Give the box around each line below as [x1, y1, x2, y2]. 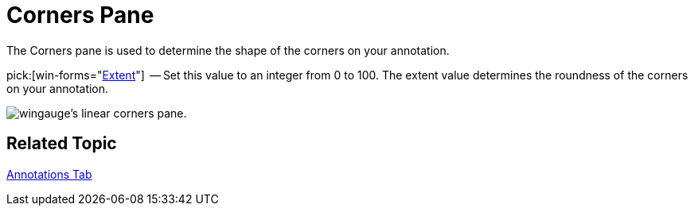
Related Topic [6, 133, 117, 154]
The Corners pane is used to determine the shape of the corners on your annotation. [6, 43, 450, 57]
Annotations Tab [6, 167, 92, 181]
